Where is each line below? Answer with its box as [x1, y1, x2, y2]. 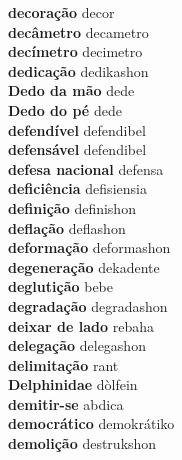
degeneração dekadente [8, 256, 160, 277]
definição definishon [8, 197, 136, 218]
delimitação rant [8, 354, 119, 375]
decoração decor [8, 2, 115, 22]
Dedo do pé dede [8, 99, 122, 120]
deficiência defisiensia [8, 178, 147, 199]
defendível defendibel [8, 119, 146, 140]
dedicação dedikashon [8, 60, 149, 81]
